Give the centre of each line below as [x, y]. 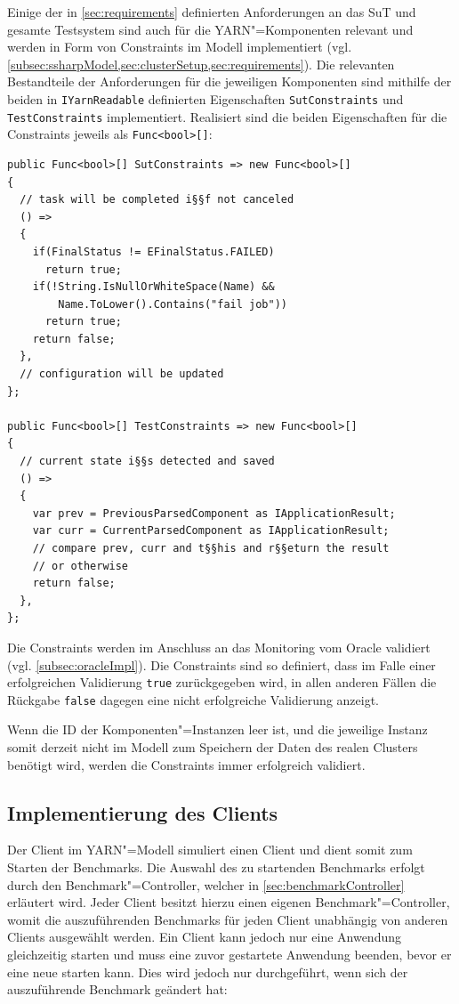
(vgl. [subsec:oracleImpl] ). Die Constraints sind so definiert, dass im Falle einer [221, 664]
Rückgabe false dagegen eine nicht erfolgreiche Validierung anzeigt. [193, 699]
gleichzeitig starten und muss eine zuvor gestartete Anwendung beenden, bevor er [229, 955]
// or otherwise [81, 566]
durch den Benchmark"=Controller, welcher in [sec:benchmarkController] [206, 884]
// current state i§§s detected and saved [147, 462]
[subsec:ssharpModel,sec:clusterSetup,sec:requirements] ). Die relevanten [201, 64]
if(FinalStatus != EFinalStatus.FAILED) [153, 251]
